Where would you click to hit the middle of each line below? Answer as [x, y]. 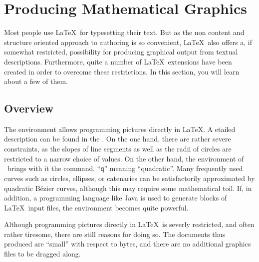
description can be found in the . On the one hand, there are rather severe [118, 139]
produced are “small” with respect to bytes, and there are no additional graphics [128, 244]
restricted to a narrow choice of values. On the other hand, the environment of [124, 158]
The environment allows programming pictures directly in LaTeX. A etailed [120, 129]
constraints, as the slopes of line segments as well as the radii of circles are [118, 149]
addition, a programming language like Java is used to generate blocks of [116, 198]
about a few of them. [36, 81]
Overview [29, 108]
